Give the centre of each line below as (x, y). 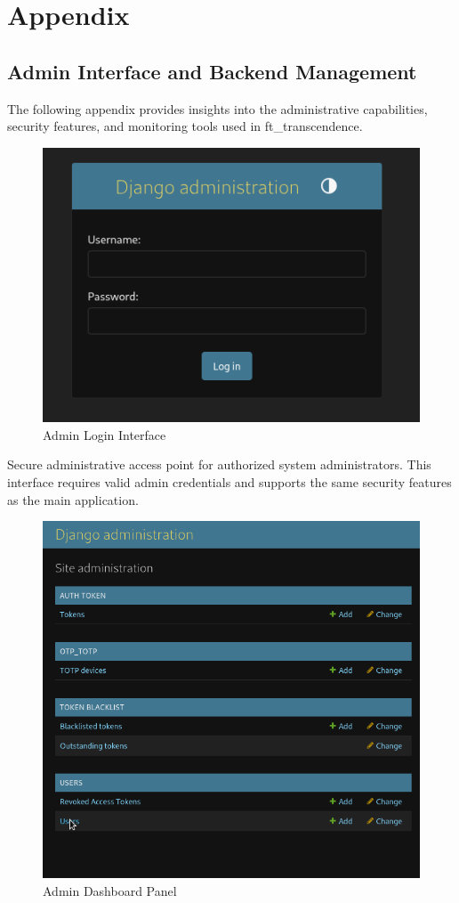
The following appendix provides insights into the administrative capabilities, (217, 108)
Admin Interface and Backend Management (212, 71)
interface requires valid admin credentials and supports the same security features (229, 481)
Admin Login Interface (105, 434)
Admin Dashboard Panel (110, 891)
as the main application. (73, 499)
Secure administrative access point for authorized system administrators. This (219, 464)
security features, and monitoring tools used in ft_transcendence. (185, 126)
